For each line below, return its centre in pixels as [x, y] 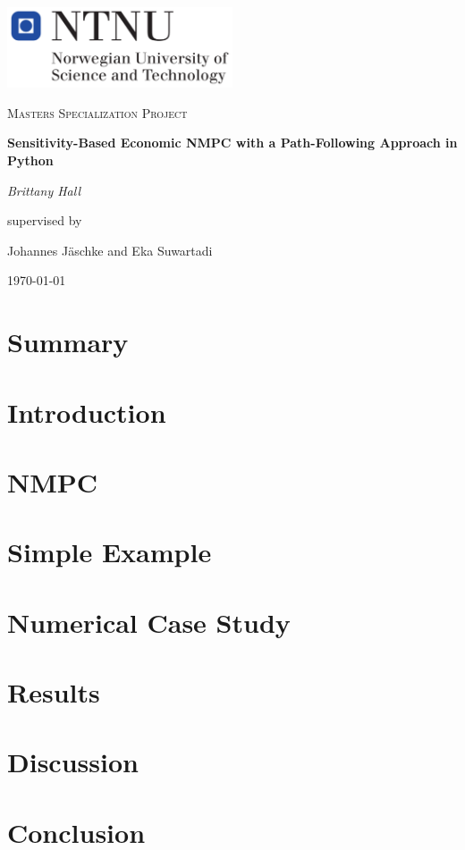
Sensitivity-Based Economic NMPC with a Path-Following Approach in [232, 143]
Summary [68, 342]
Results [54, 692]
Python [30, 160]
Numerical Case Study [149, 622]
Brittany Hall [44, 190]
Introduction [87, 412]
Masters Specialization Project [97, 112]
